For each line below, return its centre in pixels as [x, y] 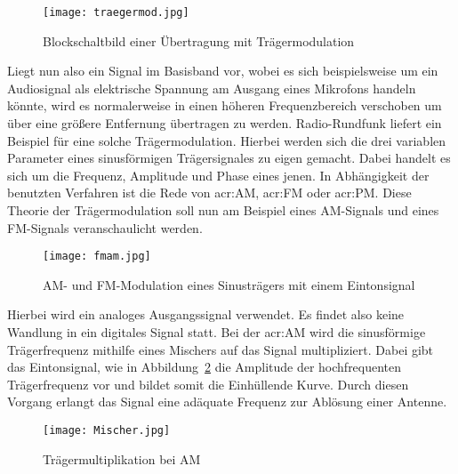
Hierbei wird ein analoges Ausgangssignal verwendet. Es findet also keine [206, 314]
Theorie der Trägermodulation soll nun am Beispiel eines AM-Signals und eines [223, 210]
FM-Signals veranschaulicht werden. [105, 227]
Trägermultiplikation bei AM [122, 458]
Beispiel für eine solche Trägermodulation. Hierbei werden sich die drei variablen [227, 140]
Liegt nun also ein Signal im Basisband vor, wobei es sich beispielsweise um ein [223, 71]
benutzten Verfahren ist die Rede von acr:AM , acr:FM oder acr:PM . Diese [209, 193]
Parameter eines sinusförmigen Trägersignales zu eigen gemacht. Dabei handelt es [229, 158]
